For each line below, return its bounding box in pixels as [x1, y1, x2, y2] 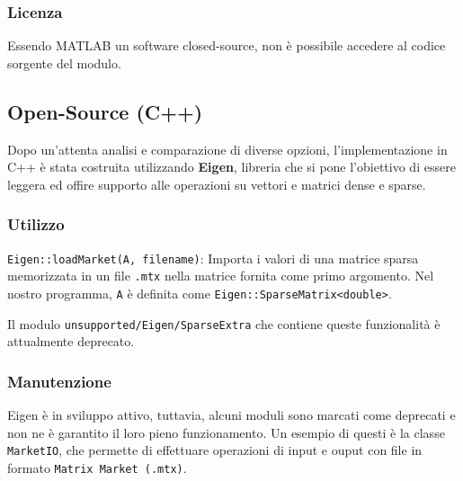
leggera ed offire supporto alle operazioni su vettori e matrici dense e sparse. [7, 174, 426, 193]
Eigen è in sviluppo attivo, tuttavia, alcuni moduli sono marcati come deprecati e [7, 405, 456, 424]
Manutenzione [7, 370, 111, 392]
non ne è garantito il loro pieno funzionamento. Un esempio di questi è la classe [7, 423, 445, 441]
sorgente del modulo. [7, 53, 121, 72]
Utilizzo [7, 213, 65, 236]
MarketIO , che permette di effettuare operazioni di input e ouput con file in [7, 441, 423, 459]
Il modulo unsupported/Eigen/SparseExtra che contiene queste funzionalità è [7, 314, 441, 333]
